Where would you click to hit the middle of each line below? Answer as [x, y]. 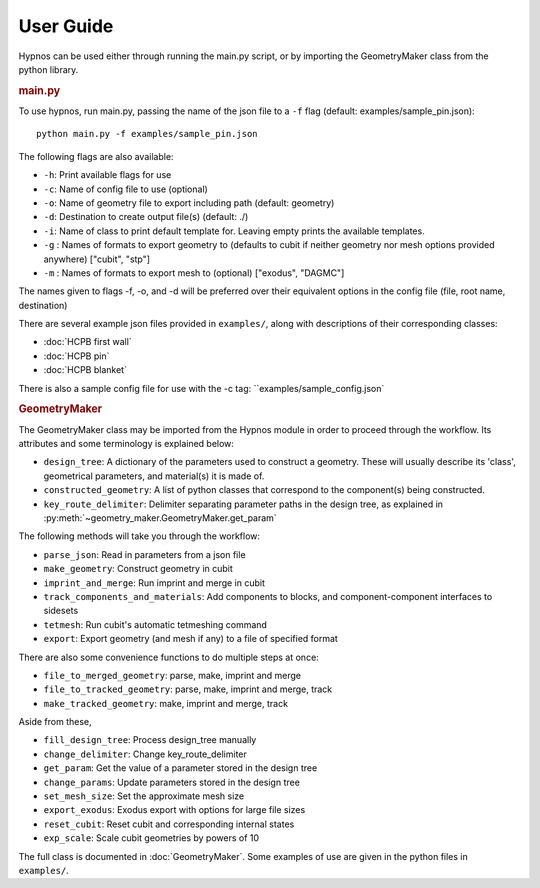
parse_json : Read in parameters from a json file [144, 554]
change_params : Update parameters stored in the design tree [171, 782]
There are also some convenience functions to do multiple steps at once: [168, 657]
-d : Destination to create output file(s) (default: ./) [146, 217]
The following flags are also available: [96, 156]
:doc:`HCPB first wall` [87, 342]
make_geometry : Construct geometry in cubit [138, 569]
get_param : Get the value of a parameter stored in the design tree [180, 768]
